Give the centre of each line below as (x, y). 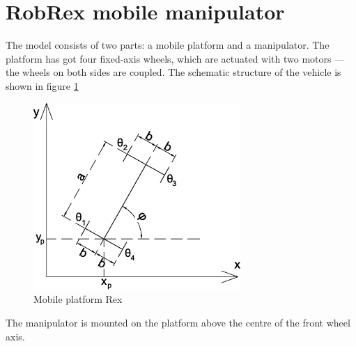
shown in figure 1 (42, 85)
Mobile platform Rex (78, 299)
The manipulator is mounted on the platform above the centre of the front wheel (178, 323)
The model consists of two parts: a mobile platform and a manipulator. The (168, 45)
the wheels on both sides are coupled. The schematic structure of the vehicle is (173, 72)
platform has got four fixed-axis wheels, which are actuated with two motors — (175, 58)
